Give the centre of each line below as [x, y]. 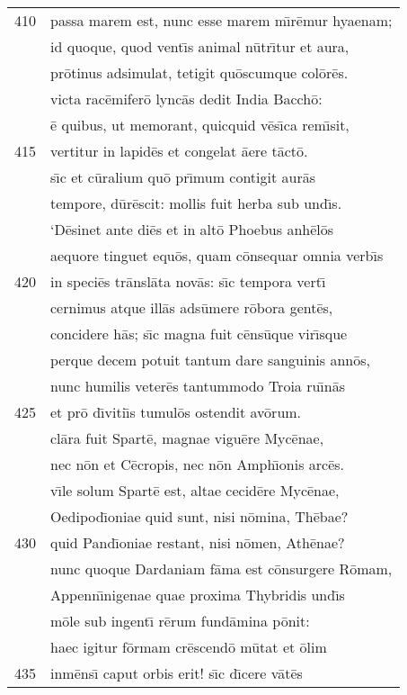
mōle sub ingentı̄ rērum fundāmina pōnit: [180, 621]
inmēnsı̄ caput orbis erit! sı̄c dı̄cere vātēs [177, 673]
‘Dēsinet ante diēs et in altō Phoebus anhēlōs [192, 229]
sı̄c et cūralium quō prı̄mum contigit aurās [183, 177]
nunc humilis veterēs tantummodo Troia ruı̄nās [198, 386]
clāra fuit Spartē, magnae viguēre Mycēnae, [187, 438]
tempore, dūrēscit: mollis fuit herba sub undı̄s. [196, 203]
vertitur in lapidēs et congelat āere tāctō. [179, 151]
